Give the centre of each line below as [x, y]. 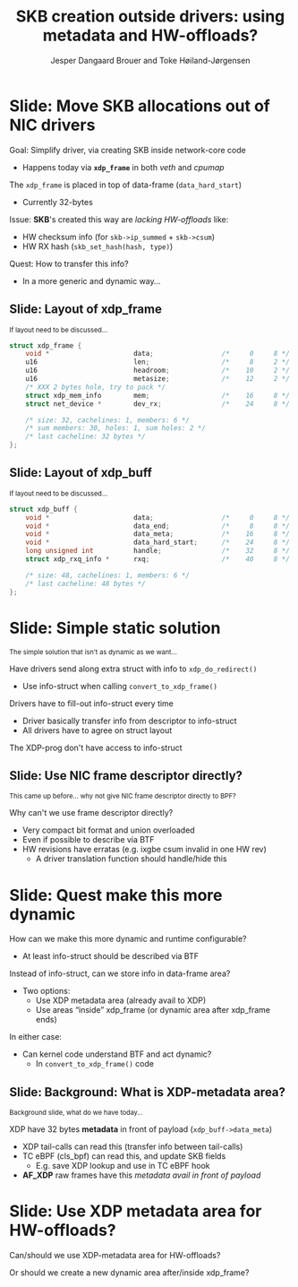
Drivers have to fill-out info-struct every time [92, 703]
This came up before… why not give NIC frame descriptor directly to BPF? [123, 796]
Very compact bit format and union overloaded [108, 830]
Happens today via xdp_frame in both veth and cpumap [123, 167]
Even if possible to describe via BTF [88, 840]
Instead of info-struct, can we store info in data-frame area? [120, 973]
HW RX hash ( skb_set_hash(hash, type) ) [98, 246]
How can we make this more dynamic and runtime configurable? [128, 939]
